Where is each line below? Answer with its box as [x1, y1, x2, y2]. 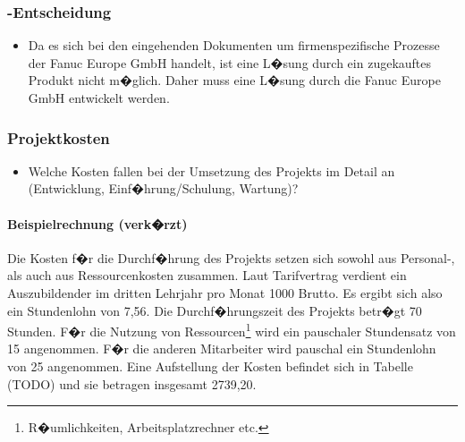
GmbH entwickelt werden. [28, 89, 170, 106]
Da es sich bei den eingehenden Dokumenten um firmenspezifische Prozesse [28, 36, 440, 55]
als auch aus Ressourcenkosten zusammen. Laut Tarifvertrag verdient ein [7, 266, 407, 285]
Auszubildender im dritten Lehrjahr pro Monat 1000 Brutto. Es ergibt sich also [7, 283, 443, 302]
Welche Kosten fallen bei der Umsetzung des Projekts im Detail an [28, 161, 395, 180]
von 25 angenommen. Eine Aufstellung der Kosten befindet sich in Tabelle [7, 357, 413, 376]
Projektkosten [7, 126, 110, 149]
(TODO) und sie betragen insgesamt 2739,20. [7, 374, 257, 393]
